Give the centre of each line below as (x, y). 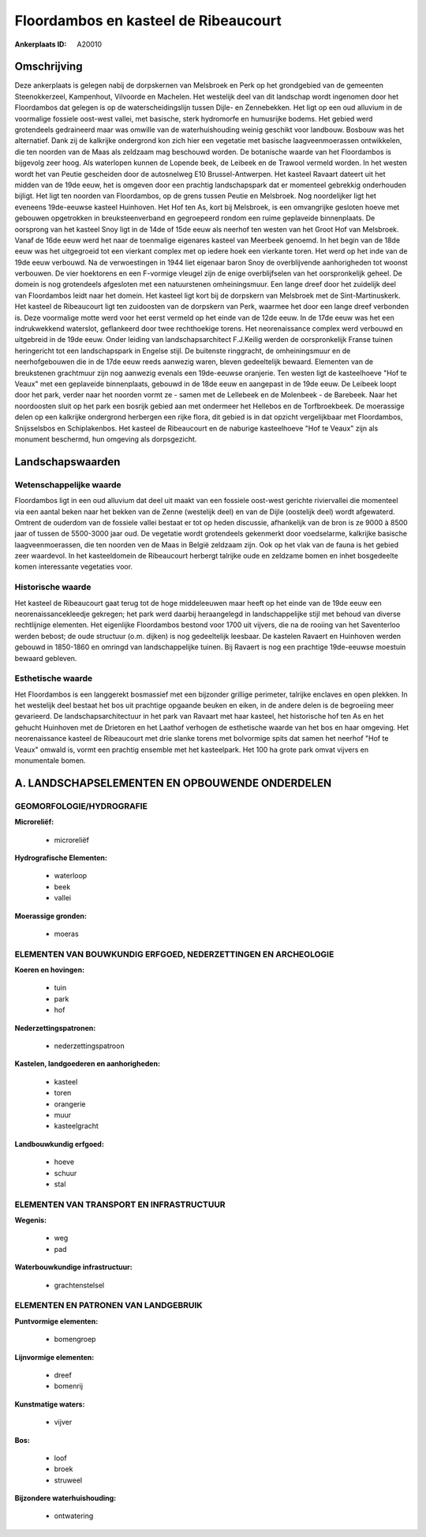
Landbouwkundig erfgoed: (59, 1144)
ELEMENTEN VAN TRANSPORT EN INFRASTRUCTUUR (120, 1204)
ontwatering (74, 1516)
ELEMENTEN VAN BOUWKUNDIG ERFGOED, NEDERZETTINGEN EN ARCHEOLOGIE (174, 954)
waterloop (71, 876)
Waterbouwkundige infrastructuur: (74, 1267)
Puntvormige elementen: (56, 1321)
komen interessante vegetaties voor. (74, 567)
